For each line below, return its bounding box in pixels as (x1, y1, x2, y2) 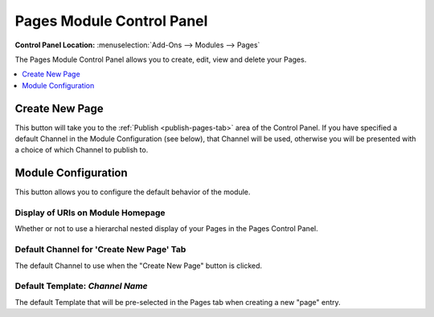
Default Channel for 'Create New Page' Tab (14, 244, 186, 255)
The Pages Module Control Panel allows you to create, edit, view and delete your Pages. (14, 55, 307, 64)
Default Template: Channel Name (14, 281, 148, 292)
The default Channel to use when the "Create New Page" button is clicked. (14, 261, 263, 270)
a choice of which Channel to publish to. (14, 145, 149, 155)
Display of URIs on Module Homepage (14, 207, 166, 218)
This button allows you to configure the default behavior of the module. (14, 187, 251, 197)
